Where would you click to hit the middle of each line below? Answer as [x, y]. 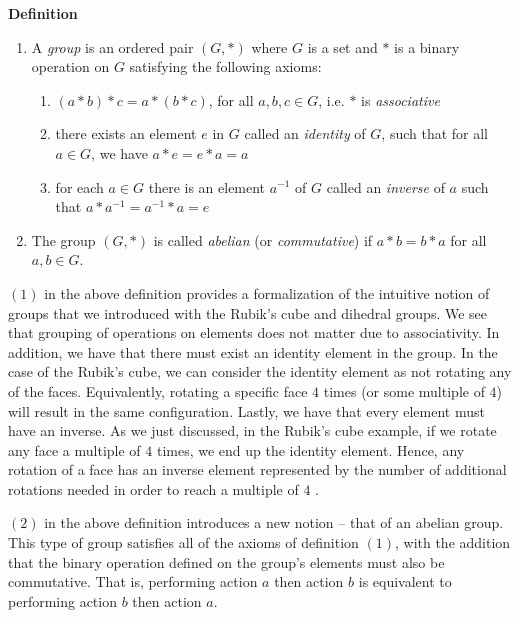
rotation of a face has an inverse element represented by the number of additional [257, 469]
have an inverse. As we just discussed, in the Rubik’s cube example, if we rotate [252, 430]
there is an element [207, 186]
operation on [70, 66]
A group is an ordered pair [112, 46]
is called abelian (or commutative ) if [263, 239]
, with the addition [452, 542]
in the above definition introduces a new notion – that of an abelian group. [274, 522]
